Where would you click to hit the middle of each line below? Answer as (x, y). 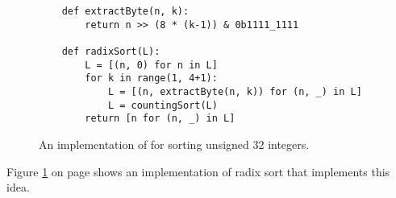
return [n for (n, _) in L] (160, 119)
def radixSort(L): (111, 51)
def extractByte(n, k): (125, 11)
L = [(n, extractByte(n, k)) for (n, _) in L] (235, 91)
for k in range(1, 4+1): (151, 78)
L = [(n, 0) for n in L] (151, 65)
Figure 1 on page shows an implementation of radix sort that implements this (198, 171)
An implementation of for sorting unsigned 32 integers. (174, 144)
